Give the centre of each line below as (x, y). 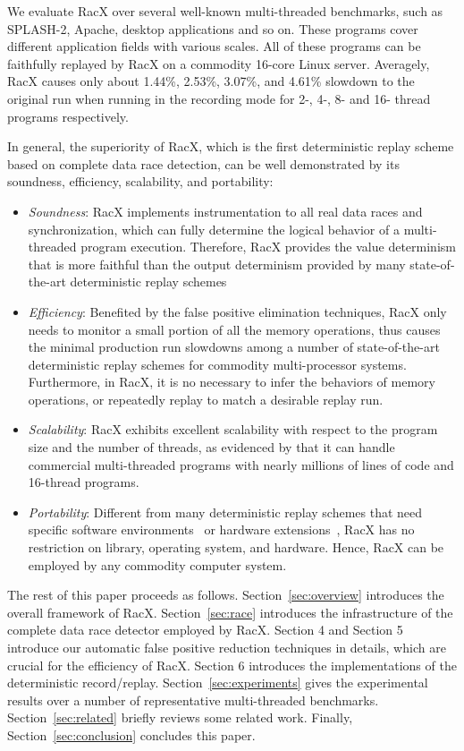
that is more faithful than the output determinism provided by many (217, 264)
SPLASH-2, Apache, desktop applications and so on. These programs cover (213, 28)
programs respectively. (68, 116)
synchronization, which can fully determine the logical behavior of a (214, 229)
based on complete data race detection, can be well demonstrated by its (203, 163)
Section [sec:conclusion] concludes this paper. (131, 734)
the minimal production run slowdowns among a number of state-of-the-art (234, 347)
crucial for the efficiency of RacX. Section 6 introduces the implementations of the (232, 665)
